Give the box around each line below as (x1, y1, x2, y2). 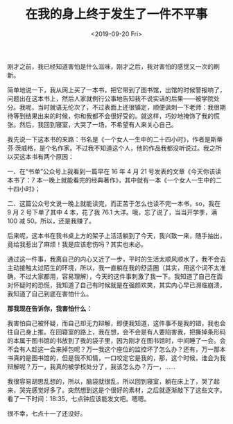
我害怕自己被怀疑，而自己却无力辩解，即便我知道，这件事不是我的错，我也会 (7, 319, 226, 327)
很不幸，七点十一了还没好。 (7, 409, 87, 417)
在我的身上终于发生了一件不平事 (25, 6, 208, 22)
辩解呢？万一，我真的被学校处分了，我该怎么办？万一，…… (7, 362, 176, 371)
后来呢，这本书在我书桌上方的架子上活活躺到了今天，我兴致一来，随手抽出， (7, 231, 226, 239)
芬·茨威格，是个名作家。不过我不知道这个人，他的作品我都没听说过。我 (7, 144, 210, 152)
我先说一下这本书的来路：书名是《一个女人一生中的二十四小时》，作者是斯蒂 (7, 135, 223, 143)
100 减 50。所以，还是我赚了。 (7, 217, 96, 225)
